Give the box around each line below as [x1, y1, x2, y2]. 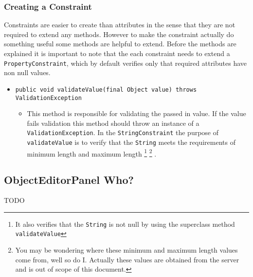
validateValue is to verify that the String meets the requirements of [27, 137, 236, 147]
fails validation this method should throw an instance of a [27, 118, 199, 128]
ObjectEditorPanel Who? [4, 172, 134, 187]
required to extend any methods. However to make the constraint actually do [4, 29, 234, 39]
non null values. [4, 67, 51, 78]
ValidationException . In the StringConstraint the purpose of [27, 127, 219, 138]
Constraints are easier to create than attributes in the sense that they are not [4, 20, 235, 30]
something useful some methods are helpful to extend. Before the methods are [4, 39, 236, 49]
